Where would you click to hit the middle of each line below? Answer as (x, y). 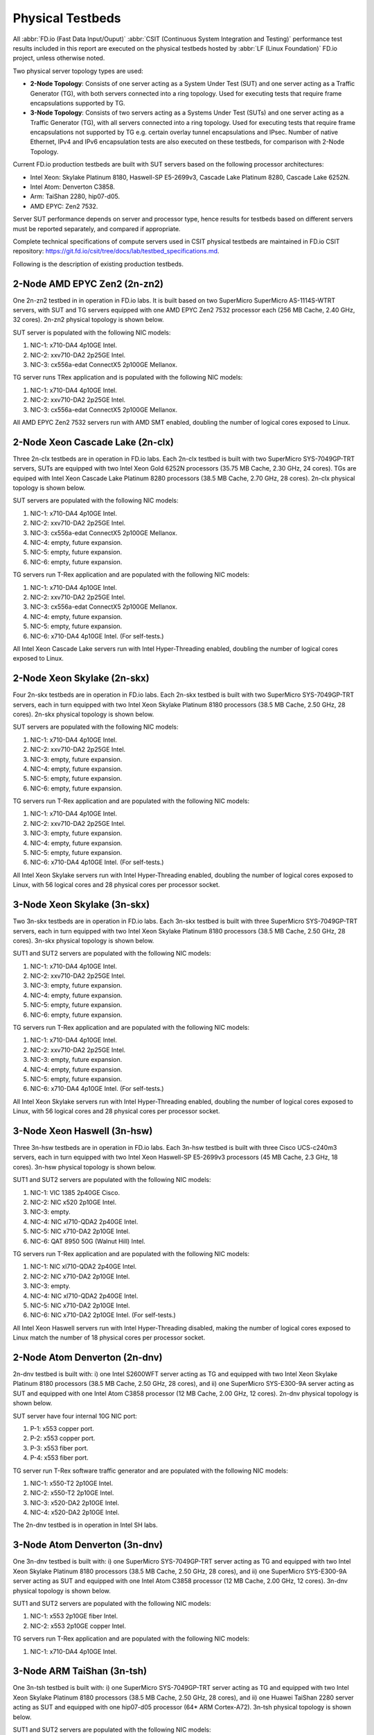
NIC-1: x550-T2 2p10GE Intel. (72, 1483)
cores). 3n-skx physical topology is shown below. (83, 940)
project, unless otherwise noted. (59, 58)
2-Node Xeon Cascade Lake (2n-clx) (93, 442)
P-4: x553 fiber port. (60, 1458)
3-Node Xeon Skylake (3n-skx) (81, 905)
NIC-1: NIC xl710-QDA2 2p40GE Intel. (83, 1267)
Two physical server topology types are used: (78, 71)
